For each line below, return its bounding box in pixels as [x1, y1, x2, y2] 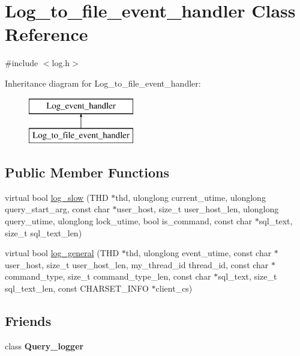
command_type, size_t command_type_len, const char [5, 270, 211, 283]
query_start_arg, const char [5, 203, 110, 215]
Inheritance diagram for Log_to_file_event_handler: [5, 76, 201, 89]
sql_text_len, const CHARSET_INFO [5, 282, 149, 295]
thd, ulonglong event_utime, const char [125, 247, 272, 259]
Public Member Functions [5, 163, 169, 182]
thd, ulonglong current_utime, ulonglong [115, 191, 266, 203]
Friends [5, 311, 52, 330]
